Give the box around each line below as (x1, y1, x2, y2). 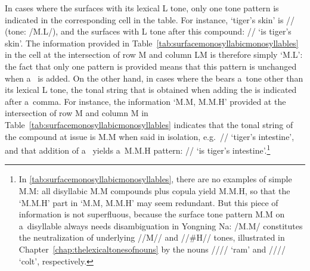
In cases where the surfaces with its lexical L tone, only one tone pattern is (5, 2, 279, 14)
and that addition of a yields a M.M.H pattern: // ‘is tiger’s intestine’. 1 (5, 142, 271, 156)
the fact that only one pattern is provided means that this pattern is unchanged (5, 60, 297, 72)
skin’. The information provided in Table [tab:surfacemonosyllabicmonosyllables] (5, 36, 299, 49)
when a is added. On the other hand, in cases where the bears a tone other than (5, 71, 303, 84)
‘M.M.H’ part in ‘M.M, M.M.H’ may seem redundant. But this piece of (18, 196, 278, 208)
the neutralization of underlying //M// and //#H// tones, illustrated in (18, 231, 285, 244)
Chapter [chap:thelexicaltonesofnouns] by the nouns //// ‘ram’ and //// (18, 242, 286, 255)
